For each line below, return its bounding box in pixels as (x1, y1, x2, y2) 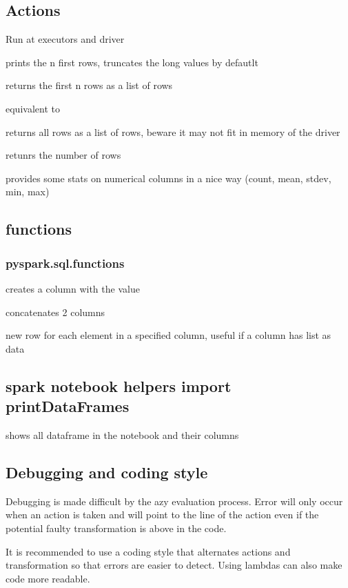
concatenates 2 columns (6, 304, 105, 319)
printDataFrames (6, 395, 130, 417)
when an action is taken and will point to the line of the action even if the (6, 507, 319, 522)
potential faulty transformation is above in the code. (6, 520, 227, 535)
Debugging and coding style (6, 461, 208, 482)
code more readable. (6, 571, 90, 585)
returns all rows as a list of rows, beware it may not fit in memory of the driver (6, 124, 340, 139)
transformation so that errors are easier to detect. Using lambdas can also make (6, 558, 342, 572)
